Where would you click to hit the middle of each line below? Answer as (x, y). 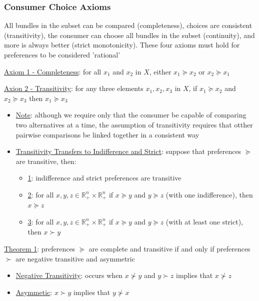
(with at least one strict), (204, 221)
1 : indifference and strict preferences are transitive (104, 178)
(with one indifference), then (209, 194)
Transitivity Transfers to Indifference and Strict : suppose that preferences (128, 151)
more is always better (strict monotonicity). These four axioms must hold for (122, 45)
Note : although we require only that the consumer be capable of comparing (131, 115)
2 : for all (41, 194)
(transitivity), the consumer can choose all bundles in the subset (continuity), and (129, 35)
